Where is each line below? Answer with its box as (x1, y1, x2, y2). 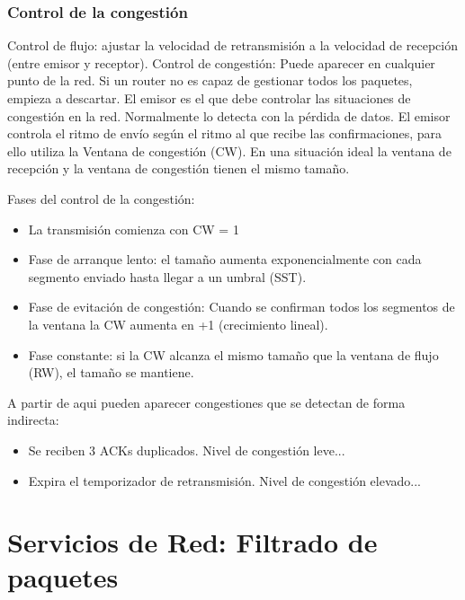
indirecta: (7, 410, 59, 429)
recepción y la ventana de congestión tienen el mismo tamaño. (7, 159, 350, 178)
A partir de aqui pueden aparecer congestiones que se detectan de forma (7, 393, 406, 411)
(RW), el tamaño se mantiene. (28, 363, 194, 382)
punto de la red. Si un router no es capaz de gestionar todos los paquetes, (7, 71, 413, 90)
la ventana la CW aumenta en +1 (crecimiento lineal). (28, 314, 328, 333)
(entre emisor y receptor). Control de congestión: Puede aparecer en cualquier (7, 53, 435, 72)
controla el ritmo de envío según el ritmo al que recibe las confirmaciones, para (7, 124, 443, 143)
